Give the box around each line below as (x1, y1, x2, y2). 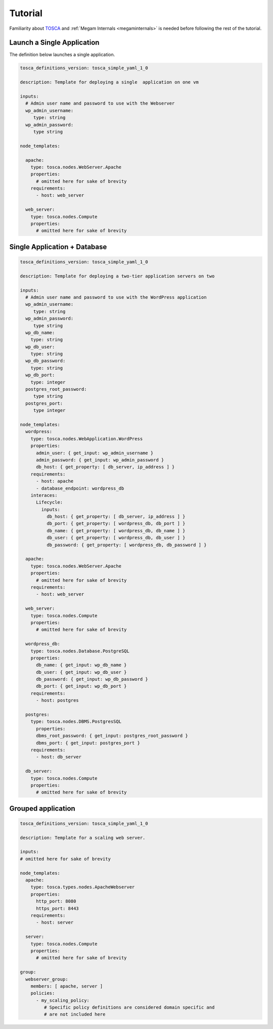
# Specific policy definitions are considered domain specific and (43, 1005, 215, 1010)
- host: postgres (36, 697, 79, 704)
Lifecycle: (36, 499, 63, 505)
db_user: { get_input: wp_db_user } (36, 669, 127, 675)
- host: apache (36, 478, 74, 484)
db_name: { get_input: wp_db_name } (36, 662, 127, 668)
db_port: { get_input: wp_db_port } (36, 683, 127, 689)
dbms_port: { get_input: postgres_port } (36, 740, 140, 745)
